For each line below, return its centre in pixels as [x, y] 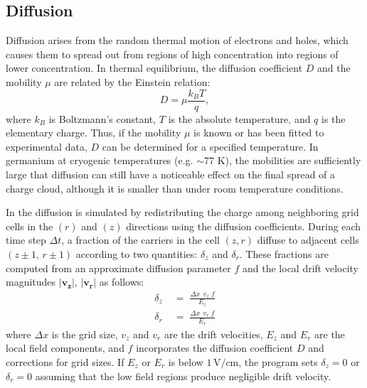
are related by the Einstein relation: [132, 81]
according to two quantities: [137, 253]
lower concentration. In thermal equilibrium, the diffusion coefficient [154, 68]
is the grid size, [85, 334]
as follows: [122, 282]
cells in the [30, 226]
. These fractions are [284, 253]
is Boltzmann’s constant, [102, 118]
